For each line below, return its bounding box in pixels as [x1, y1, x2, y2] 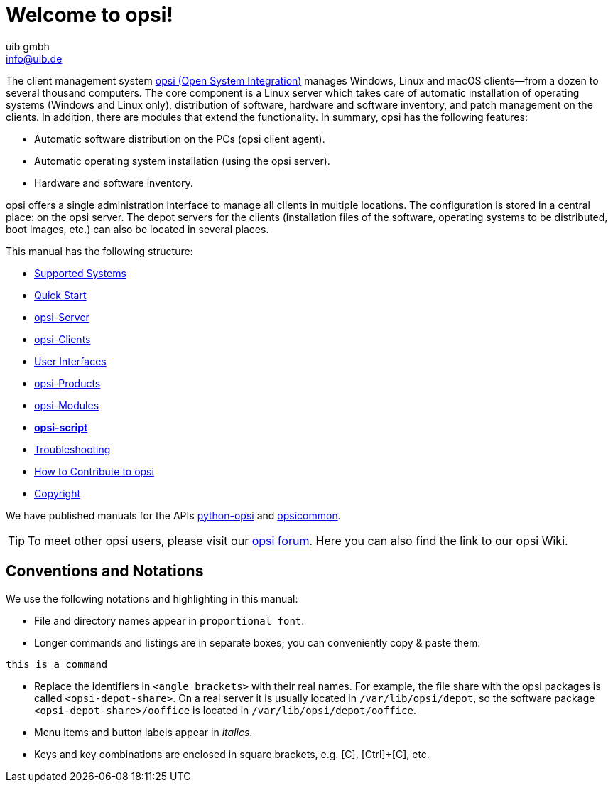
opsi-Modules [34, 399, 99, 411]
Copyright [34, 487, 81, 500]
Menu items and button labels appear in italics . [34, 725, 253, 738]
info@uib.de [6, 52, 63, 65]
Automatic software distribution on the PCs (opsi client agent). [34, 132, 325, 145]
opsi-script [34, 421, 88, 433]
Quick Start [34, 288, 87, 301]
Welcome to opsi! [6, 3, 173, 27]
